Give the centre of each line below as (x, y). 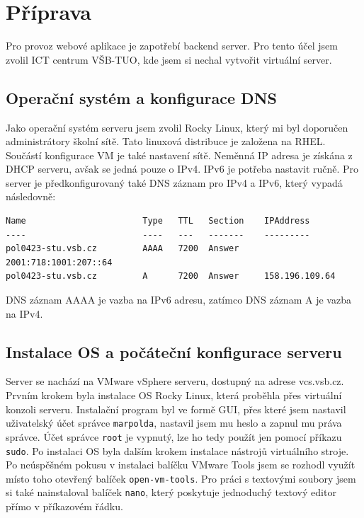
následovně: (31, 196)
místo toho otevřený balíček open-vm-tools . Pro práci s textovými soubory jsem (181, 478)
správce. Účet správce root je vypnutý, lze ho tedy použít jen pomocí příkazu (174, 436)
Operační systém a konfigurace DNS (141, 97)
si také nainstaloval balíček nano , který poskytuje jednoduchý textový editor (171, 492)
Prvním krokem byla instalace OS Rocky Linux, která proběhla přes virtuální (174, 395)
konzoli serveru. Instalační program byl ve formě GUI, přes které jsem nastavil (176, 409)
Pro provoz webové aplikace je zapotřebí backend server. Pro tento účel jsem (172, 46)
